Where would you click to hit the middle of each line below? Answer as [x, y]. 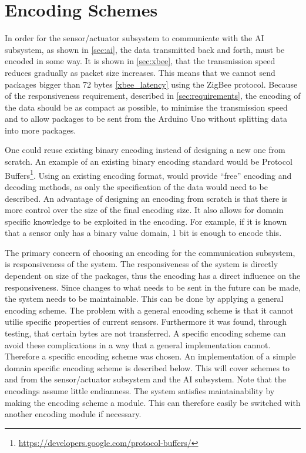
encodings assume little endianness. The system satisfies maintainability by [140, 391]
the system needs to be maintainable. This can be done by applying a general [144, 299]
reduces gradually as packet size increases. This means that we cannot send [140, 72]
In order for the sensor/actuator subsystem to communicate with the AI [134, 38]
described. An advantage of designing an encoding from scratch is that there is [146, 198]
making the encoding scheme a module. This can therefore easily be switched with [153, 402]
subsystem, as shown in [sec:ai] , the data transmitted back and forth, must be [145, 49]
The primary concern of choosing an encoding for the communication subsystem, [150, 252]
